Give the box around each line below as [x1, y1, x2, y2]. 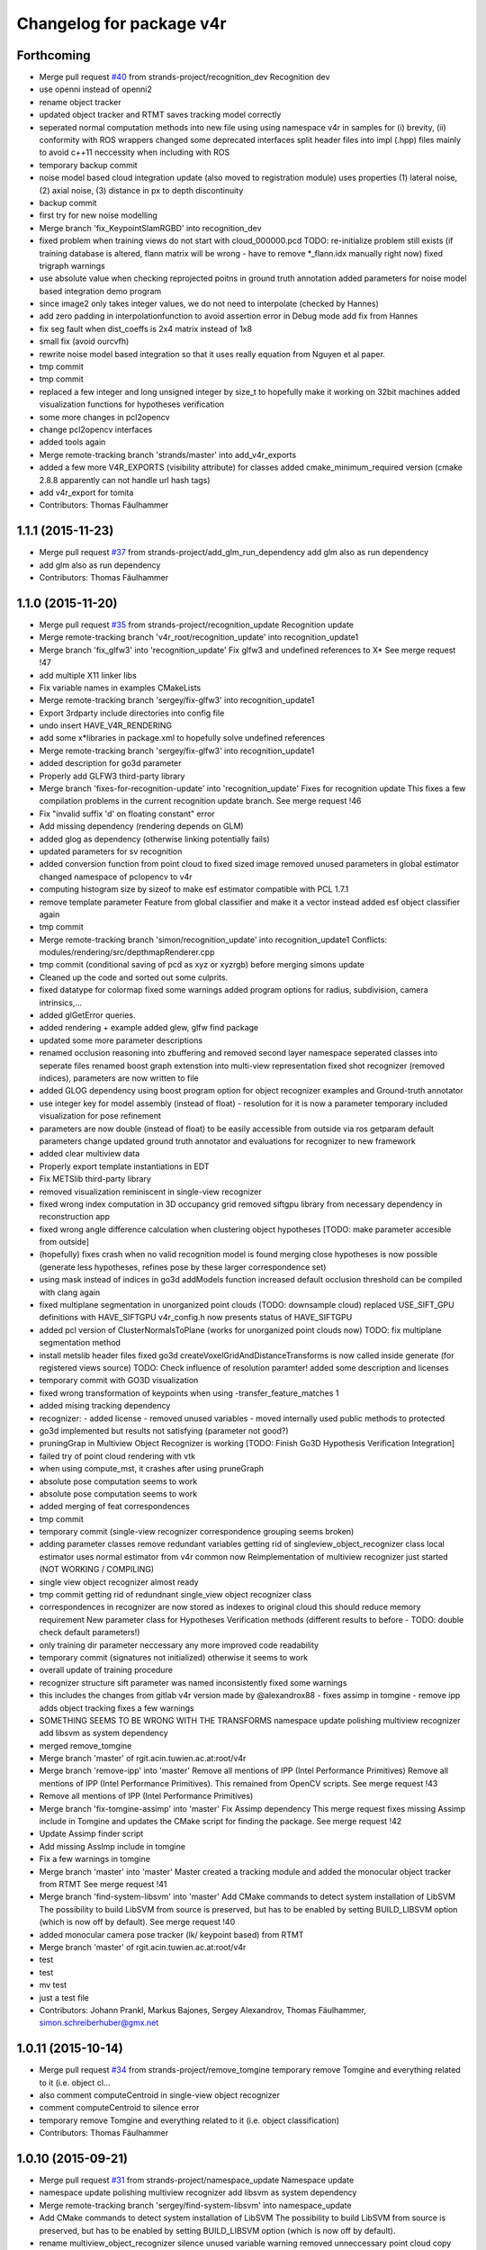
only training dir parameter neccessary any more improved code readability [39, 1639, 319, 1651]
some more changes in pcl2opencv [39, 411, 170, 422]
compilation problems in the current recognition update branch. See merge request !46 [39, 796, 362, 806]
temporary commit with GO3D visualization [39, 1375, 199, 1386]
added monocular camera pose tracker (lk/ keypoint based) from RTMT [39, 1929, 304, 1939]
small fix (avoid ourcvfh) [39, 336, 130, 346]
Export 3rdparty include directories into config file [39, 707, 225, 718]
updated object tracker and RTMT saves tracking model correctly [39, 109, 282, 121]
